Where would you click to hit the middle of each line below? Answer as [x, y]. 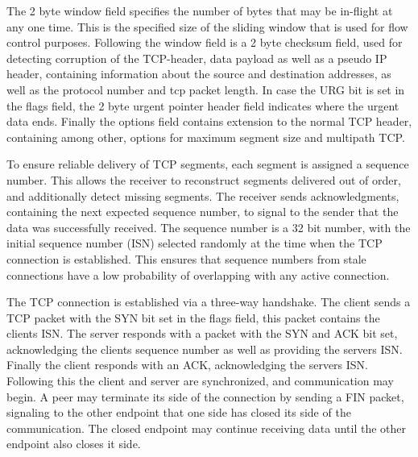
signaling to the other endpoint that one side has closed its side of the [179, 412]
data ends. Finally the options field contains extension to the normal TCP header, [209, 121]
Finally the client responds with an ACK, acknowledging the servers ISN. [188, 365]
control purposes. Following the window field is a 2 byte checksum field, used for [205, 42]
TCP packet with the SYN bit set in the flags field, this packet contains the [193, 317]
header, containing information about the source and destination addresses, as [199, 74]
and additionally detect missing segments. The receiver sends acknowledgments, [203, 195]
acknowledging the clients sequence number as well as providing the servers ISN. [205, 349]
